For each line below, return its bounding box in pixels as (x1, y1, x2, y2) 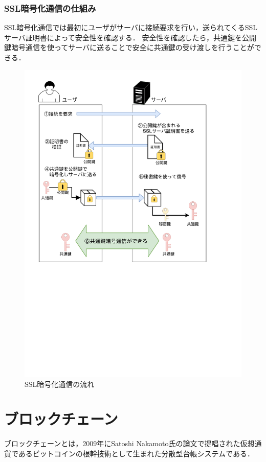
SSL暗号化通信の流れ (25, 378, 95, 389)
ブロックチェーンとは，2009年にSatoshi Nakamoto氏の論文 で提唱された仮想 (4, 438, 255, 449)
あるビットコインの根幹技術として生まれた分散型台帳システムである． (18, 448, 254, 459)
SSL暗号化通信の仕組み (4, 2, 96, 14)
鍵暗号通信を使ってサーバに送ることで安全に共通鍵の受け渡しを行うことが (4, 42, 254, 53)
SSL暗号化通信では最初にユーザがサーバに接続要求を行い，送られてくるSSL (4, 22, 258, 33)
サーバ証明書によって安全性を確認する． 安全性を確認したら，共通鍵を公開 (4, 32, 256, 42)
